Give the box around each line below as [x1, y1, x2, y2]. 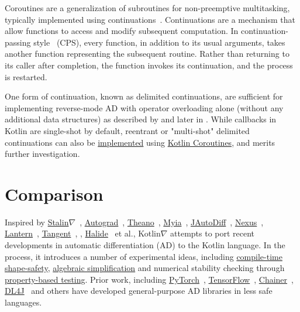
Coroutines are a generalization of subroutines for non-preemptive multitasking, [5, 2, 290, 13]
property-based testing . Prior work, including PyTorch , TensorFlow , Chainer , [5, 273, 294, 285]
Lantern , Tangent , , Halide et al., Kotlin [5, 227, 161, 239]
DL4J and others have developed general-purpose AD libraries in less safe [5, 284, 273, 297]
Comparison [5, 181, 104, 205]
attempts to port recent [170, 227, 255, 239]
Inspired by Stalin [5, 215, 69, 228]
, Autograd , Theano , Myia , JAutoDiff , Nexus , [80, 215, 264, 228]
